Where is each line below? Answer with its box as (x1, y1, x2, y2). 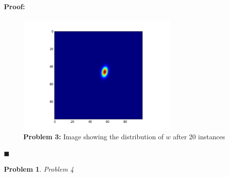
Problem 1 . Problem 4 (4, 164, 74, 174)
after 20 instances (173, 132, 225, 142)
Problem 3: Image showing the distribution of (23, 132, 164, 142)
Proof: (4, 1, 25, 11)
